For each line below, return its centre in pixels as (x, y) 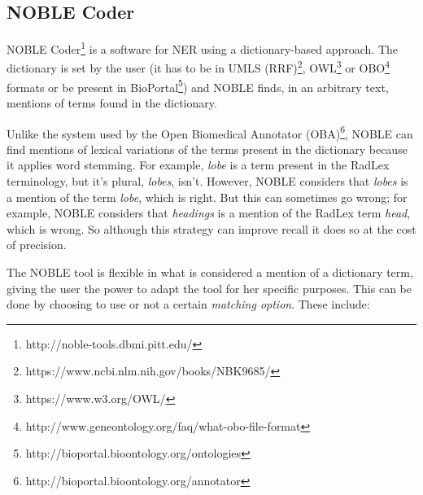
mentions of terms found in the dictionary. (112, 102)
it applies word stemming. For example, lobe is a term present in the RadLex (198, 165)
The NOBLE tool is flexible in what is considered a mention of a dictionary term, (210, 272)
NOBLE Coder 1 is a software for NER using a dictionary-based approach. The (203, 48)
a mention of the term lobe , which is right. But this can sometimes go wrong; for (207, 197)
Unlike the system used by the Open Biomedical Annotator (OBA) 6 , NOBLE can (210, 132)
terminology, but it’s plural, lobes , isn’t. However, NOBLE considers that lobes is (207, 180)
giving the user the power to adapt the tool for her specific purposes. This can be (209, 288)
